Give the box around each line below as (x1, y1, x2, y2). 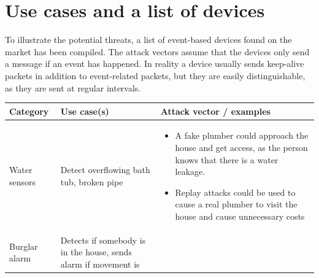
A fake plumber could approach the (175, 129, 309, 142)
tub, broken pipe (60, 176, 123, 188)
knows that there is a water (175, 153, 279, 166)
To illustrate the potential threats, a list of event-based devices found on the (5, 33, 292, 46)
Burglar (9, 239, 38, 252)
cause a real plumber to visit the (175, 198, 298, 210)
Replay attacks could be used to (175, 185, 296, 198)
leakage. (175, 165, 206, 178)
